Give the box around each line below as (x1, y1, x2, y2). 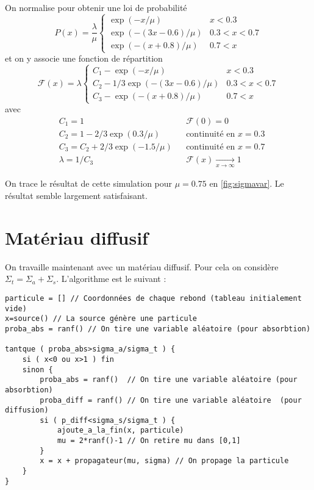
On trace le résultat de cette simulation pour (5, 177, 173, 190)
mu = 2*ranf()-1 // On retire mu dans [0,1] (57, 436, 241, 445)
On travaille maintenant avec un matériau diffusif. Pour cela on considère (5, 260, 279, 273)
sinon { (22, 365, 53, 374)
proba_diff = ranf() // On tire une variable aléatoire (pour (40, 395, 302, 405)
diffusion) (5, 406, 49, 415)
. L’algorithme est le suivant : (56, 272, 166, 285)
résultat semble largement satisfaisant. (5, 189, 148, 202)
